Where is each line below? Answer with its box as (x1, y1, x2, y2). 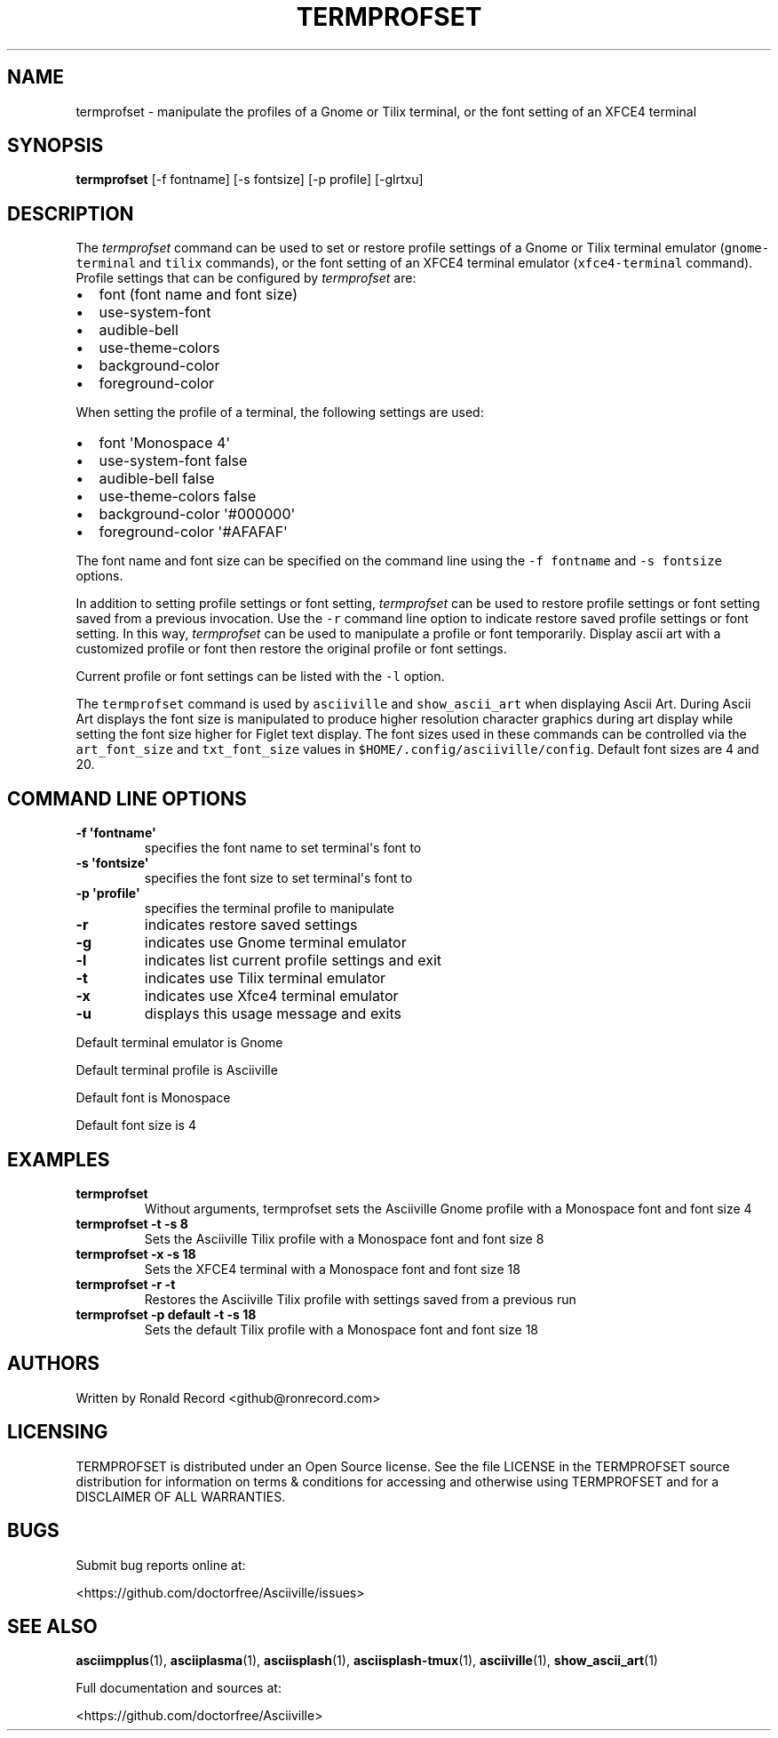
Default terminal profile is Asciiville (75, 1062, 278, 1078)
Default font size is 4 (75, 1117, 196, 1133)
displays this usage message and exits (144, 1005, 401, 1023)
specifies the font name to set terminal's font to (144, 840, 422, 856)
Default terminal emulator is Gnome (75, 1035, 283, 1051)
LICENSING (7, 1421, 108, 1444)
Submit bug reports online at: (75, 1557, 246, 1573)
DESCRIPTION (7, 202, 134, 225)
